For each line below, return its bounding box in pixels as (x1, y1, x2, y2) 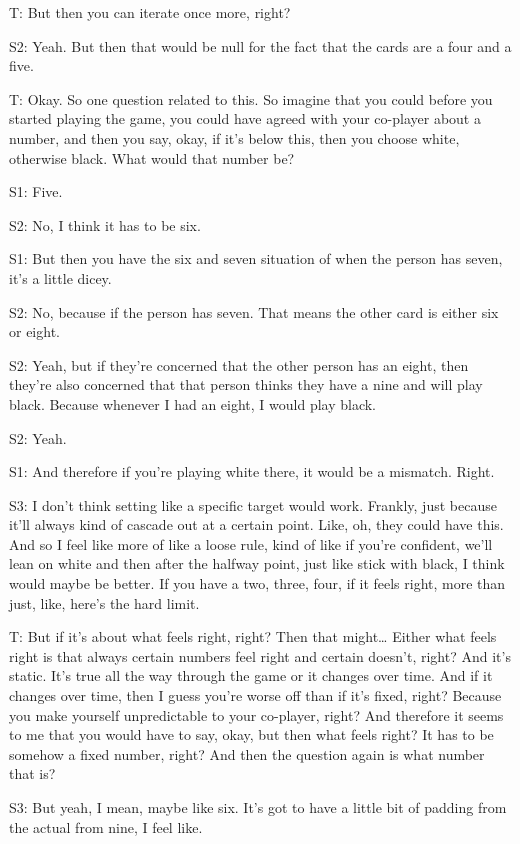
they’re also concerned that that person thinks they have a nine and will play (9, 374, 483, 395)
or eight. (9, 321, 60, 342)
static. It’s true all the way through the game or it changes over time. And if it (9, 665, 493, 686)
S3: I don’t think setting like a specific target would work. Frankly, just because (9, 494, 497, 515)
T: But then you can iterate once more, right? (9, 2, 291, 22)
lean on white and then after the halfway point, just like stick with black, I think (9, 553, 505, 574)
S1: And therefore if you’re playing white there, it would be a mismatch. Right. (9, 461, 495, 482)
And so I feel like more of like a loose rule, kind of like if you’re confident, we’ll (9, 533, 493, 554)
